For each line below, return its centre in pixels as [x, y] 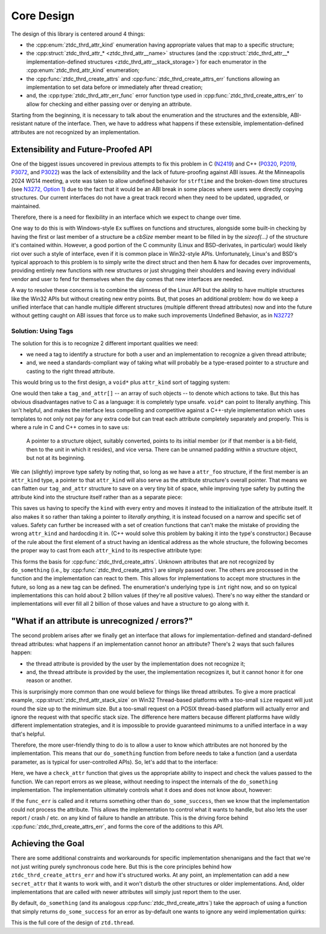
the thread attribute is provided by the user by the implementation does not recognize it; [136, 663]
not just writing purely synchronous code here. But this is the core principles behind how [121, 866]
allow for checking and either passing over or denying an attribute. [109, 104]
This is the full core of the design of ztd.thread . [73, 923]
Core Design [43, 16]
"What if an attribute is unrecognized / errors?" [102, 621]
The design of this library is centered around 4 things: [78, 34]
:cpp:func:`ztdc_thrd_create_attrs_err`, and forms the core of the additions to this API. [117, 826]
